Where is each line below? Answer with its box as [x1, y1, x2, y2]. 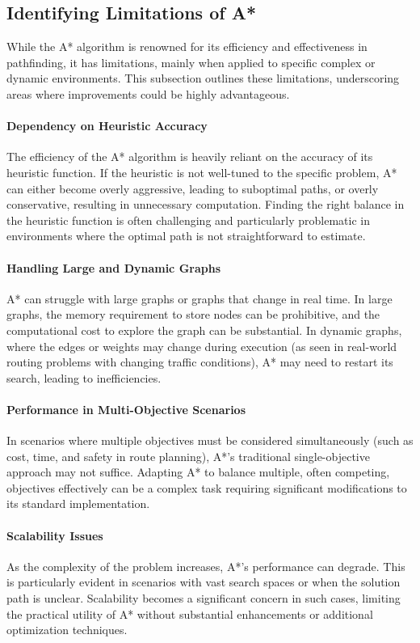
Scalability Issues [6, 527, 103, 544]
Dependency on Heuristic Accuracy [6, 117, 208, 134]
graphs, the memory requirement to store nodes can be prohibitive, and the [6, 306, 380, 323]
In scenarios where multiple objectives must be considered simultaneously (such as [6, 432, 414, 449]
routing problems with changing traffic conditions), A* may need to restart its [6, 353, 393, 370]
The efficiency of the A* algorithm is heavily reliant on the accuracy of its [6, 148, 373, 165]
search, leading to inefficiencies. [6, 369, 162, 386]
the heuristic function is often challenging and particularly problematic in [6, 211, 370, 228]
